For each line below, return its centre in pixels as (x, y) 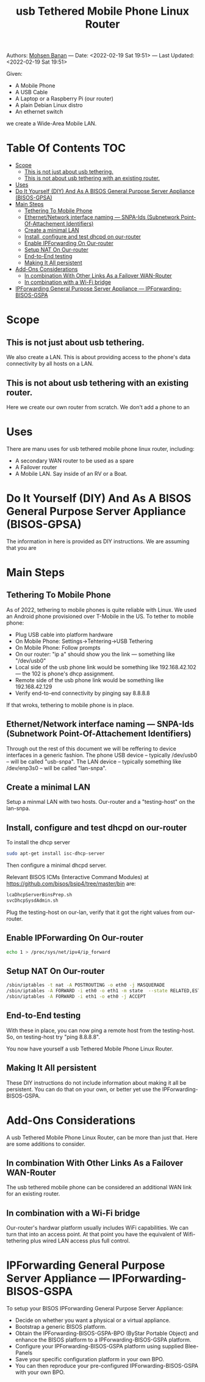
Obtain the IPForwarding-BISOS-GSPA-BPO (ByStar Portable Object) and (107, 1333)
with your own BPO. (40, 1372)
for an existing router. (33, 1194)
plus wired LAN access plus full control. (80, 1241)
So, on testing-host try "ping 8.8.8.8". (53, 1037)
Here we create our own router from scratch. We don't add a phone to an (98, 407)
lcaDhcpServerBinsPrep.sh (39, 895)
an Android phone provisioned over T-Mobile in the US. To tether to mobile (100, 616)
